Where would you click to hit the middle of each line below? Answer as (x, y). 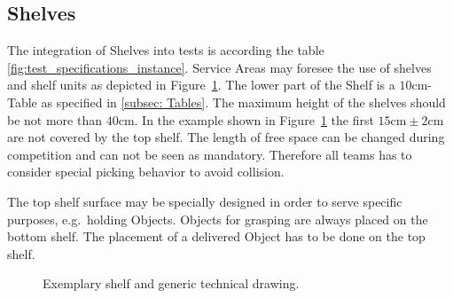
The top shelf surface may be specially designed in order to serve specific (205, 201)
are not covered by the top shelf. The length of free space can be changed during (226, 137)
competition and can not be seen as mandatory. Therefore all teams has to (210, 154)
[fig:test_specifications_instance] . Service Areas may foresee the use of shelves (219, 67)
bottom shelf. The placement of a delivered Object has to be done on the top (216, 236)
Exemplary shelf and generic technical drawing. (171, 283)
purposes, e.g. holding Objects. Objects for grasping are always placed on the (218, 219)
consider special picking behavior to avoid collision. (146, 172)
